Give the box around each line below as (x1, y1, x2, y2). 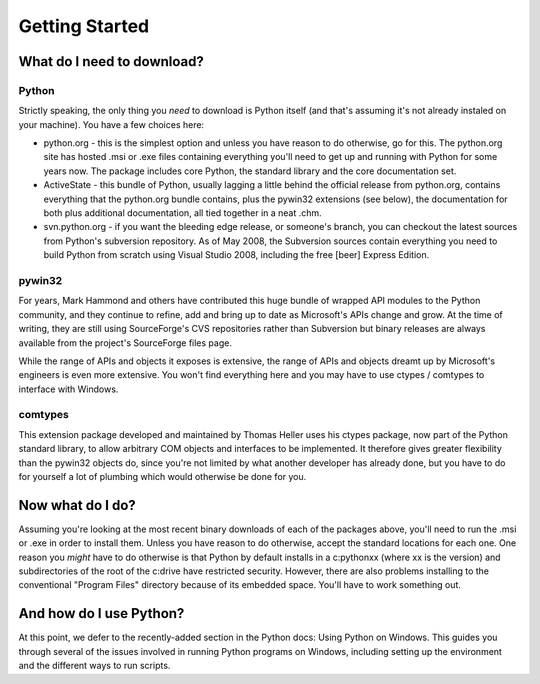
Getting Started (18, 15, 150, 37)
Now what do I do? (18, 496, 137, 514)
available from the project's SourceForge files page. (18, 336, 232, 349)
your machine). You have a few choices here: (18, 118, 205, 130)
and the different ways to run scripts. (18, 660, 171, 672)
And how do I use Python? (18, 605, 185, 622)
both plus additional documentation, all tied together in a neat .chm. (43, 207, 322, 219)
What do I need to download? (18, 53, 205, 70)
